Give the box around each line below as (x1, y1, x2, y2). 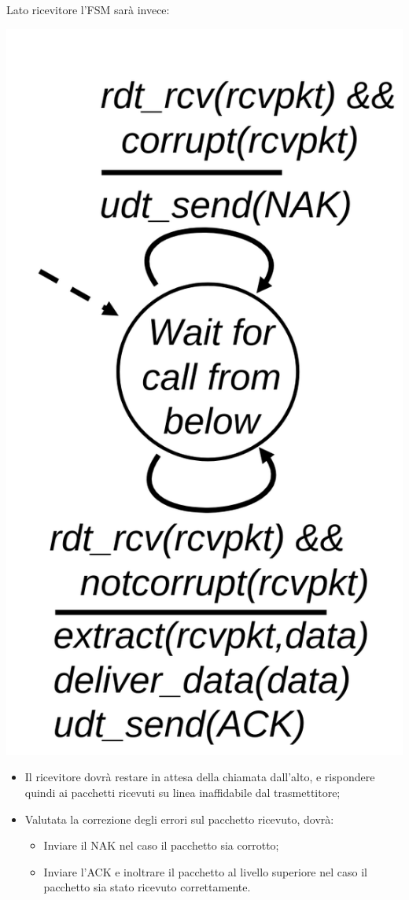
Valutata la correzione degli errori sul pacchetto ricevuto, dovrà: (24, 810, 334, 827)
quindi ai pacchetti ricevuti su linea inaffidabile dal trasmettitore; (24, 784, 341, 801)
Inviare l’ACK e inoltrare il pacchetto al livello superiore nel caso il (43, 863, 367, 880)
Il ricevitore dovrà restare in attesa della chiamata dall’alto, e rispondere (24, 769, 375, 785)
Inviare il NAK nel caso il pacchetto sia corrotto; (43, 837, 279, 854)
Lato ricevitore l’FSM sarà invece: (6, 2, 170, 17)
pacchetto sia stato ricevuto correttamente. (43, 879, 251, 895)
